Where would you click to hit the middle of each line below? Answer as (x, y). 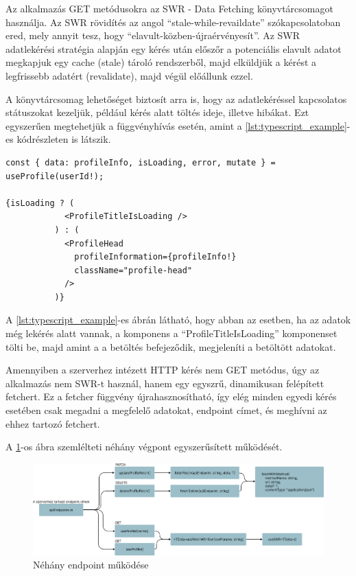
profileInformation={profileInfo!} (155, 257)
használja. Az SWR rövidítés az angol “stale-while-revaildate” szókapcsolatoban (173, 22)
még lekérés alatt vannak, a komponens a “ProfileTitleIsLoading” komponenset (171, 333)
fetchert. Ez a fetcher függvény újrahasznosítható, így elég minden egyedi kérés (171, 396)
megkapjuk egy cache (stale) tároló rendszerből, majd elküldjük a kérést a (161, 62)
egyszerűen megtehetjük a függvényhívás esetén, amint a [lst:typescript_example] (176, 125)
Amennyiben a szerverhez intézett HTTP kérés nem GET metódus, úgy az (163, 370)
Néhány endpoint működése (91, 565)
